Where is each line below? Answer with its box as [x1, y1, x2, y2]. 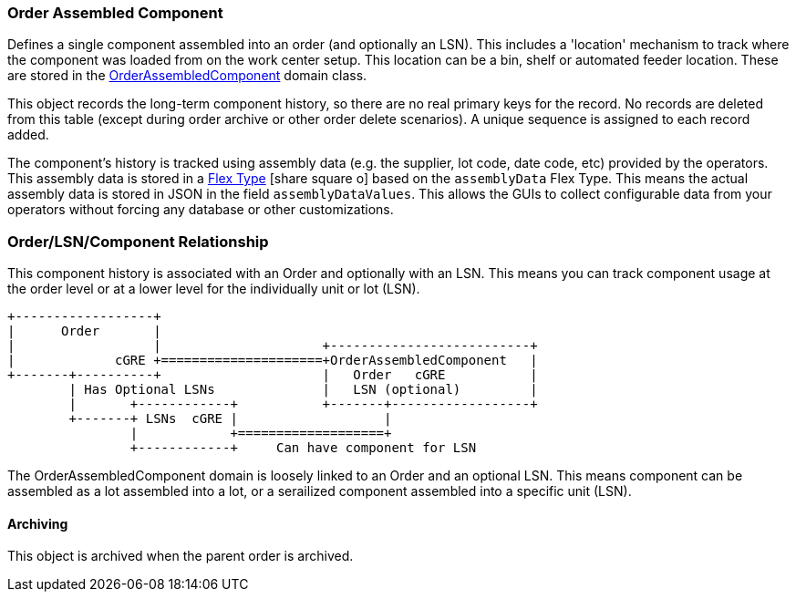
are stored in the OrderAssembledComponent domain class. [7, 67, 367, 84]
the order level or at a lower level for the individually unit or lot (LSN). [7, 281, 420, 297]
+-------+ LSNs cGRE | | [68, 411, 392, 427]
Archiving [7, 515, 68, 532]
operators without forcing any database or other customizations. [7, 201, 394, 218]
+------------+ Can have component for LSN [129, 440, 477, 456]
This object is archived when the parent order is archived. [7, 548, 354, 564]
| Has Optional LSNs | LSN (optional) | [68, 382, 538, 398]
